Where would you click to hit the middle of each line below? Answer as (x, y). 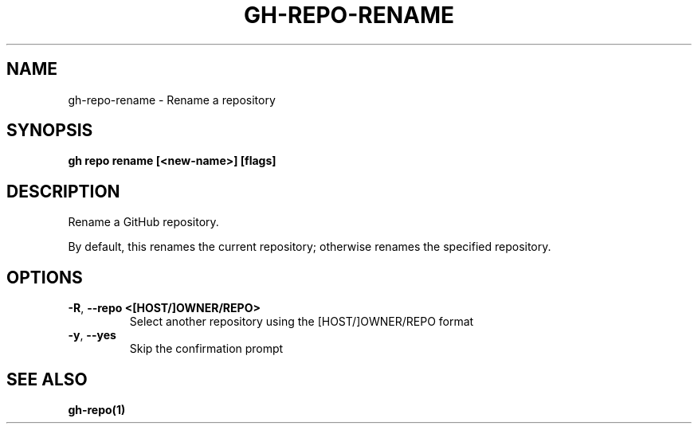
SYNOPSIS (50, 131)
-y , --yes (92, 335)
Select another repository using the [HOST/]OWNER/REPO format (302, 322)
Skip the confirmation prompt (206, 349)
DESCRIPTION (63, 191)
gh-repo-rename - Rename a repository (172, 100)
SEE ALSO (47, 379)
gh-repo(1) (97, 409)
